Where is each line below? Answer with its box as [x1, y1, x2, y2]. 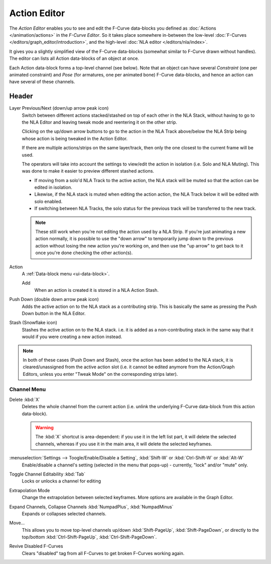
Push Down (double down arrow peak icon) [9, 296, 99, 302]
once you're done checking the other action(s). [35, 250, 133, 256]
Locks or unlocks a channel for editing [22, 478, 101, 484]
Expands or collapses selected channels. [22, 511, 106, 517]
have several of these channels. [9, 78, 75, 85]
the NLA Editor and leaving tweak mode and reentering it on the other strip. [22, 119, 178, 125]
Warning [35, 425, 54, 430]
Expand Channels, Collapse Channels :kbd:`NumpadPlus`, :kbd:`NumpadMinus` [9, 504, 174, 510]
